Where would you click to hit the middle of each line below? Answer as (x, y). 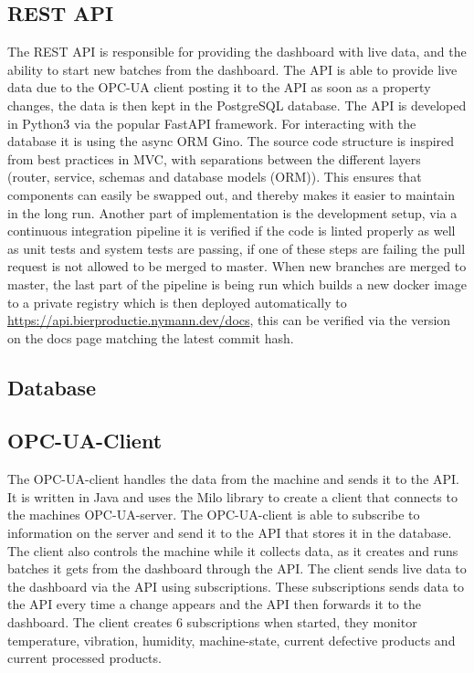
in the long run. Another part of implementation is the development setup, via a (232, 212)
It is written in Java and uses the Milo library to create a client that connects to (232, 496)
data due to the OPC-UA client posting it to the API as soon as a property (219, 87)
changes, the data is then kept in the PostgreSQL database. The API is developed (237, 105)
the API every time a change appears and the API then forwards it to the (214, 604)
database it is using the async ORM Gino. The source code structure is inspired (231, 141)
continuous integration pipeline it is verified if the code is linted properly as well (232, 231)
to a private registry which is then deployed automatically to (177, 302)
